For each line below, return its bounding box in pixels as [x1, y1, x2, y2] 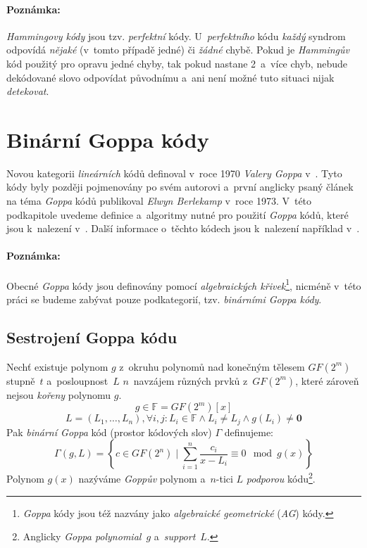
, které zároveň [295, 373, 359, 388]
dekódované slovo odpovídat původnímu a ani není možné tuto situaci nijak [6, 70, 335, 84]
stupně [6, 373, 35, 388]
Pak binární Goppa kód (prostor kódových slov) [6, 424, 212, 439]
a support [154, 529, 196, 544]
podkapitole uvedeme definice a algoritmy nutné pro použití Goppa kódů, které [6, 207, 349, 222]
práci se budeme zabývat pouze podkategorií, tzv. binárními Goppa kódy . [6, 291, 322, 306]
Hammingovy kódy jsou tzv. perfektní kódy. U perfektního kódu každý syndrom [6, 28, 346, 43]
